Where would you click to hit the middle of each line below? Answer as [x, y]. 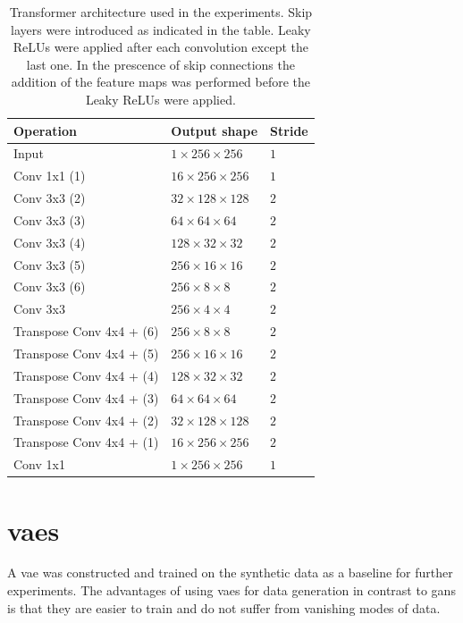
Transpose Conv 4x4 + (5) [86, 353]
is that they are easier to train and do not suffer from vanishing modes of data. [224, 607]
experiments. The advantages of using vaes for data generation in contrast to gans [231, 590]
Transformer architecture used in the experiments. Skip [161, 12]
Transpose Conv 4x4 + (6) [86, 331]
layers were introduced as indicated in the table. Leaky [161, 29]
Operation [46, 130]
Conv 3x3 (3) [50, 219]
